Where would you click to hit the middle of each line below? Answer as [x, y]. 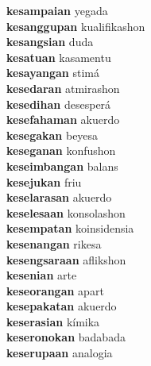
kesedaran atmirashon [63, 88]
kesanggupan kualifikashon [76, 26]
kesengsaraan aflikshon [66, 259]
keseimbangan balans [62, 166]
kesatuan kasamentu [59, 57]
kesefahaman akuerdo [63, 119]
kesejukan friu [44, 181]
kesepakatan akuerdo [62, 306]
